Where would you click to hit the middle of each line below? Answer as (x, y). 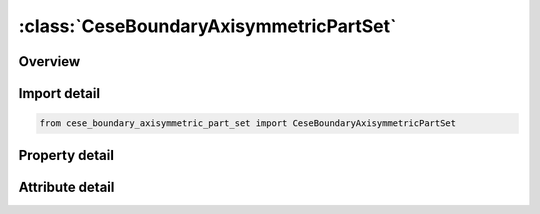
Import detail (59, 93)
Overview (49, 61)
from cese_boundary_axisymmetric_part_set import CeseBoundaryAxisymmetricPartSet (248, 123)
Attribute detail (66, 186)
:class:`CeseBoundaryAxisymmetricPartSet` (207, 26)
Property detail (66, 155)
